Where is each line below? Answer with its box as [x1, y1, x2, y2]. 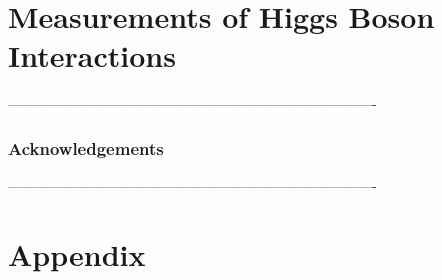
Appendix [8, 233, 146, 274]
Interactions [8, 35, 176, 76]
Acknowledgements [8, 135, 164, 160]
